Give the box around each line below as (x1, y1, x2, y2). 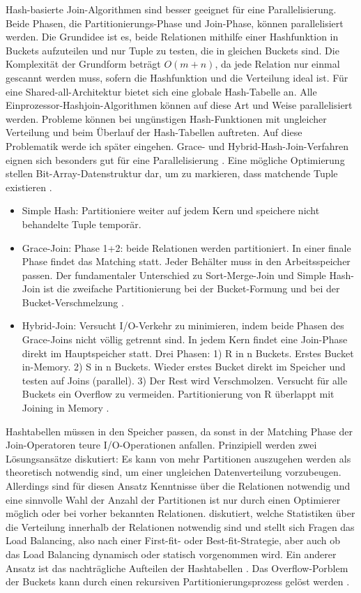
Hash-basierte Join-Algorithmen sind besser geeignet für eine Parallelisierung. (6, 2, 337, 16)
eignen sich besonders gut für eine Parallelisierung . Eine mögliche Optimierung (6, 152, 345, 167)
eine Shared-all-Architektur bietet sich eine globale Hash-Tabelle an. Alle (6, 84, 317, 98)
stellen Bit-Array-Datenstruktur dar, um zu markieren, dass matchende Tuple (6, 166, 338, 181)
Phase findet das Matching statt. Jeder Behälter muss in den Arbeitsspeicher (22, 254, 351, 269)
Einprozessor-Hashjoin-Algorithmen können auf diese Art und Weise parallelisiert (6, 98, 353, 112)
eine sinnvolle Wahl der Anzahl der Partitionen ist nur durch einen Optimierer (6, 492, 341, 506)
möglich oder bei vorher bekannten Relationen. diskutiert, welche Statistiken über (6, 506, 355, 520)
